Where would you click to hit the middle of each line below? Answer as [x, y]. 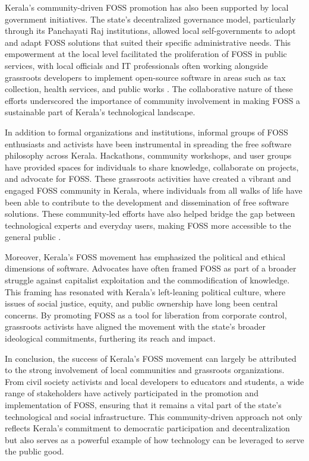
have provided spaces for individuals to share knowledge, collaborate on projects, [152, 167]
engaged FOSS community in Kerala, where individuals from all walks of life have [154, 190]
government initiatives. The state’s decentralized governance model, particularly [150, 19]
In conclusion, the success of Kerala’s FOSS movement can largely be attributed [151, 358]
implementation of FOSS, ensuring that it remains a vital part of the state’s [143, 405]
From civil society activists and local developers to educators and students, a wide [154, 381]
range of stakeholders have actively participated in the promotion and [132, 393]
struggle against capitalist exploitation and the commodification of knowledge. [147, 280]
